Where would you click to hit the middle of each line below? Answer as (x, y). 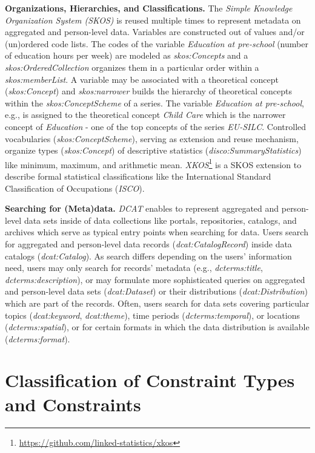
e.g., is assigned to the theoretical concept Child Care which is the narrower (145, 115)
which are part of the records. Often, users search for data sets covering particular (157, 303)
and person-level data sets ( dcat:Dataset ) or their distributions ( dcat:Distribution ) (156, 291)
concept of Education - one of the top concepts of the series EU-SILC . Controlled (156, 126)
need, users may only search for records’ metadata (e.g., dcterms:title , (134, 268)
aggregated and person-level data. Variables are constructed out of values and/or (155, 32)
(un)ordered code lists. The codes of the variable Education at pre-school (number (157, 43)
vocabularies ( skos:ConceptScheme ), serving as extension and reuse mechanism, (152, 138)
